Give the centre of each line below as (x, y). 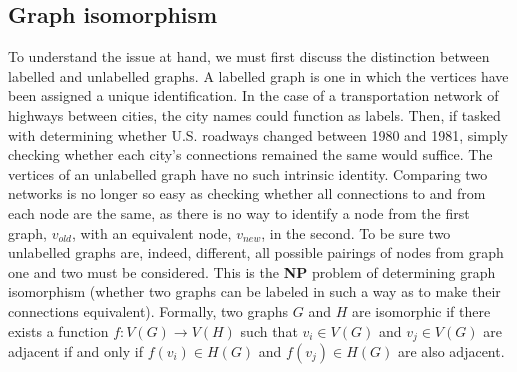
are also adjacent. (451, 350)
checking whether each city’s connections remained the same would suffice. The (250, 154)
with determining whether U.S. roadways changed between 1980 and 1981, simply (258, 134)
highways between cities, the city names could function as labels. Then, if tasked (254, 114)
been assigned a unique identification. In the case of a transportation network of (253, 95)
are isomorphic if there (421, 310)
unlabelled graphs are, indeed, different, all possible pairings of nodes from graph (256, 252)
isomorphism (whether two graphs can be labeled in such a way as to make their (254, 291)
